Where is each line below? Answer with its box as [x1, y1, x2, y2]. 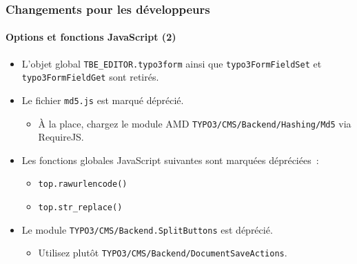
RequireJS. [38, 130, 84, 144]
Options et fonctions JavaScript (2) [6, 30, 176, 44]
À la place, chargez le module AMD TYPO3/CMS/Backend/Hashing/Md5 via [38, 116, 351, 130]
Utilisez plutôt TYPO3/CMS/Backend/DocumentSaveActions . [38, 245, 287, 260]
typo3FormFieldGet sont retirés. [21, 70, 159, 84]
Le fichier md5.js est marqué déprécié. [21, 92, 184, 107]
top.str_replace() [38, 203, 123, 213]
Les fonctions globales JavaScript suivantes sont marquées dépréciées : [21, 152, 319, 167]
